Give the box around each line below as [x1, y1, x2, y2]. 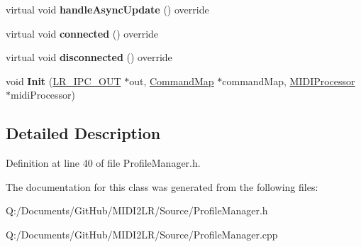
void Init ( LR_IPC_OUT [6, 73, 121, 88]
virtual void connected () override [6, 26, 159, 40]
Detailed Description [6, 122, 161, 144]
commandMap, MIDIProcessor [222, 73, 355, 88]
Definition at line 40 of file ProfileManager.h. [6, 155, 201, 170]
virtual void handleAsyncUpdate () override [6, 2, 209, 16]
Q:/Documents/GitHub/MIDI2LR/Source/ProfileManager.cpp [6, 226, 278, 241]
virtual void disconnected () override [6, 50, 172, 65]
